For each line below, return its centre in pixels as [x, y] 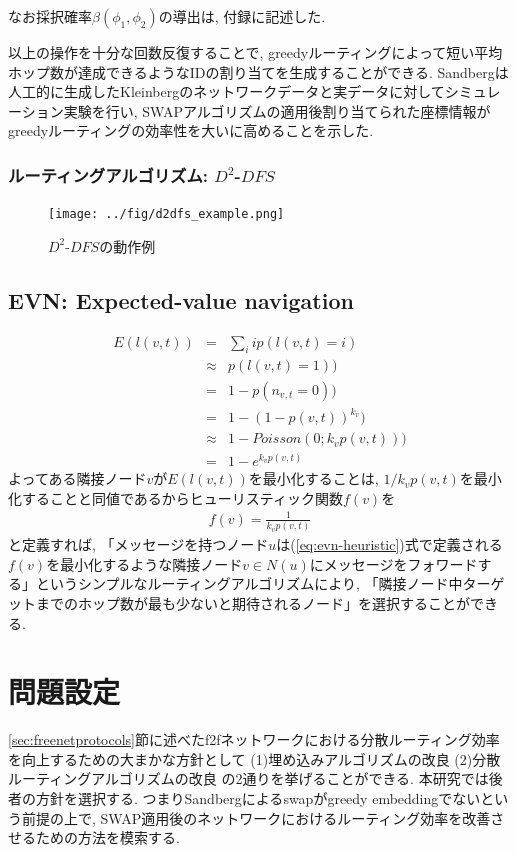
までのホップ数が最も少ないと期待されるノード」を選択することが [252, 602]
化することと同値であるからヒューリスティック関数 [176, 497]
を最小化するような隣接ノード [144, 563]
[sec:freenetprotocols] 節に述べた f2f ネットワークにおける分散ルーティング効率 [254, 739]
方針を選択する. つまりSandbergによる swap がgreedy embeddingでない [258, 798]
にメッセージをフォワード [393, 563]
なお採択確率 [50, 16]
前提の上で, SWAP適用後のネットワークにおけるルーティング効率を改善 [256, 817]
